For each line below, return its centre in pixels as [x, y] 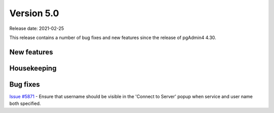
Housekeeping [33, 68]
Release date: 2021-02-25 [37, 28]
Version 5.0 [34, 13]
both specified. [25, 103]
